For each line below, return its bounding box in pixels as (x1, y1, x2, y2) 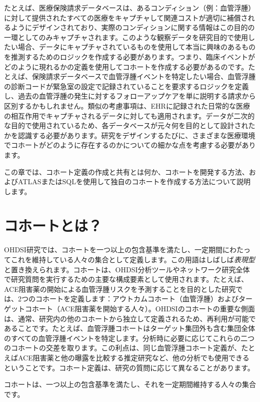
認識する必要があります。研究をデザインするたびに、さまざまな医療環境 (17, 130, 255, 140)
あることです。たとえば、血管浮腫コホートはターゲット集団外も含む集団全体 (4, 323, 255, 333)
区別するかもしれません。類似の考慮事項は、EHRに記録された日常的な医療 (4, 100, 250, 111)
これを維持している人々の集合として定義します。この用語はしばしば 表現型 (10, 254, 255, 264)
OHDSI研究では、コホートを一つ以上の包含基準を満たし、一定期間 (4, 244, 222, 255)
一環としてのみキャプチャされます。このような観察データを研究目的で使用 (4, 32, 248, 42)
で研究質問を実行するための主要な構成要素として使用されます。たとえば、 (4, 274, 248, 284)
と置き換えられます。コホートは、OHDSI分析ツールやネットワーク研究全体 (4, 264, 250, 274)
